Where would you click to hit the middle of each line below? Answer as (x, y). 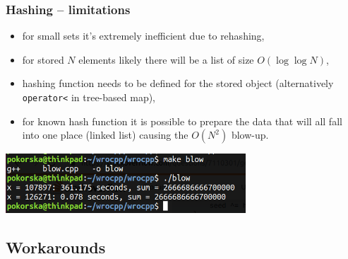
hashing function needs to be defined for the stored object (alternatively (178, 83)
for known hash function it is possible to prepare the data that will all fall (182, 121)
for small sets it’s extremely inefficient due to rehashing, (143, 36)
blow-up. (250, 135)
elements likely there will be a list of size (166, 59)
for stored (43, 59)
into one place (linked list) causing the (105, 135)
